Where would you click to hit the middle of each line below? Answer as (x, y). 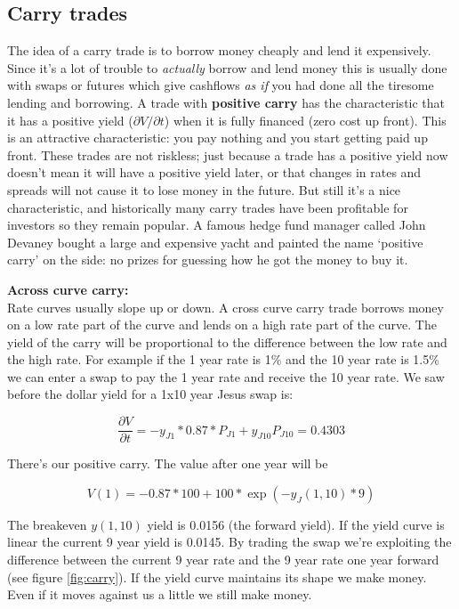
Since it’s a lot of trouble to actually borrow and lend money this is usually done (227, 67)
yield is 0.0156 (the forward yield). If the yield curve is (296, 524)
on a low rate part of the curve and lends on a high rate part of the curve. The (222, 325)
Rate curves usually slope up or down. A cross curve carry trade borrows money (225, 307)
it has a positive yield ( (70, 120)
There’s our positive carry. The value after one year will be (168, 463)
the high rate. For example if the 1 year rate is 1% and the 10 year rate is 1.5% (223, 359)
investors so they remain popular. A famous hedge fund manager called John (217, 225)
